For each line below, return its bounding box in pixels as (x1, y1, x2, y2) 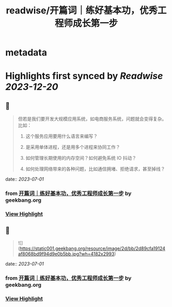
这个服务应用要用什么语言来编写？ (25, 133, 98, 139)
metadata (5, 47, 47, 59)
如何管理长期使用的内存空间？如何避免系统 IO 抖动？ (25, 155, 137, 161)
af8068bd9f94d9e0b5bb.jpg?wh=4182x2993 (17, 251, 114, 257)
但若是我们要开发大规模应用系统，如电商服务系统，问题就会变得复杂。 (17, 116, 167, 122)
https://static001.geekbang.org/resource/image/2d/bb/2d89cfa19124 (20, 245, 166, 252)
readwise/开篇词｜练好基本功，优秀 (6, 5, 158, 16)
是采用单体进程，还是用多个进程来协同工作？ (25, 144, 121, 150)
